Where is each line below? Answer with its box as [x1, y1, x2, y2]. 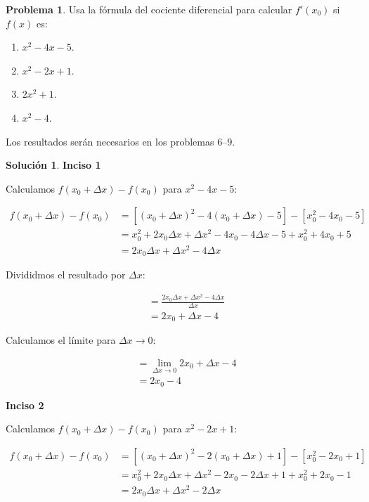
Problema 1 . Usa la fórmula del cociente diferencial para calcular [6, 2, 292, 16]
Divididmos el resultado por [6, 267, 126, 282]
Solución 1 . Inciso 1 [6, 157, 101, 172]
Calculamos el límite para [6, 333, 116, 347]
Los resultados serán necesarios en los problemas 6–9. [6, 134, 235, 148]
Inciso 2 [6, 397, 44, 412]
